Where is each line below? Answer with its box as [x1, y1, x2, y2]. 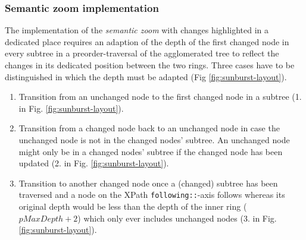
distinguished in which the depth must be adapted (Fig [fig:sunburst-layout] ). [5, 70, 287, 83]
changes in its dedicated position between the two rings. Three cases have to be [5, 59, 295, 71]
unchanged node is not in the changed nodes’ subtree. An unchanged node [18, 133, 290, 146]
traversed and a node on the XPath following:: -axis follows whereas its [18, 188, 285, 201]
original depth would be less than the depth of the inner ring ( [18, 200, 247, 212]
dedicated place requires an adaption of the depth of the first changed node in [5, 35, 289, 48]
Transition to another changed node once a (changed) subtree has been [18, 176, 278, 189]
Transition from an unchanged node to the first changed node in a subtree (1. [18, 90, 302, 103]
